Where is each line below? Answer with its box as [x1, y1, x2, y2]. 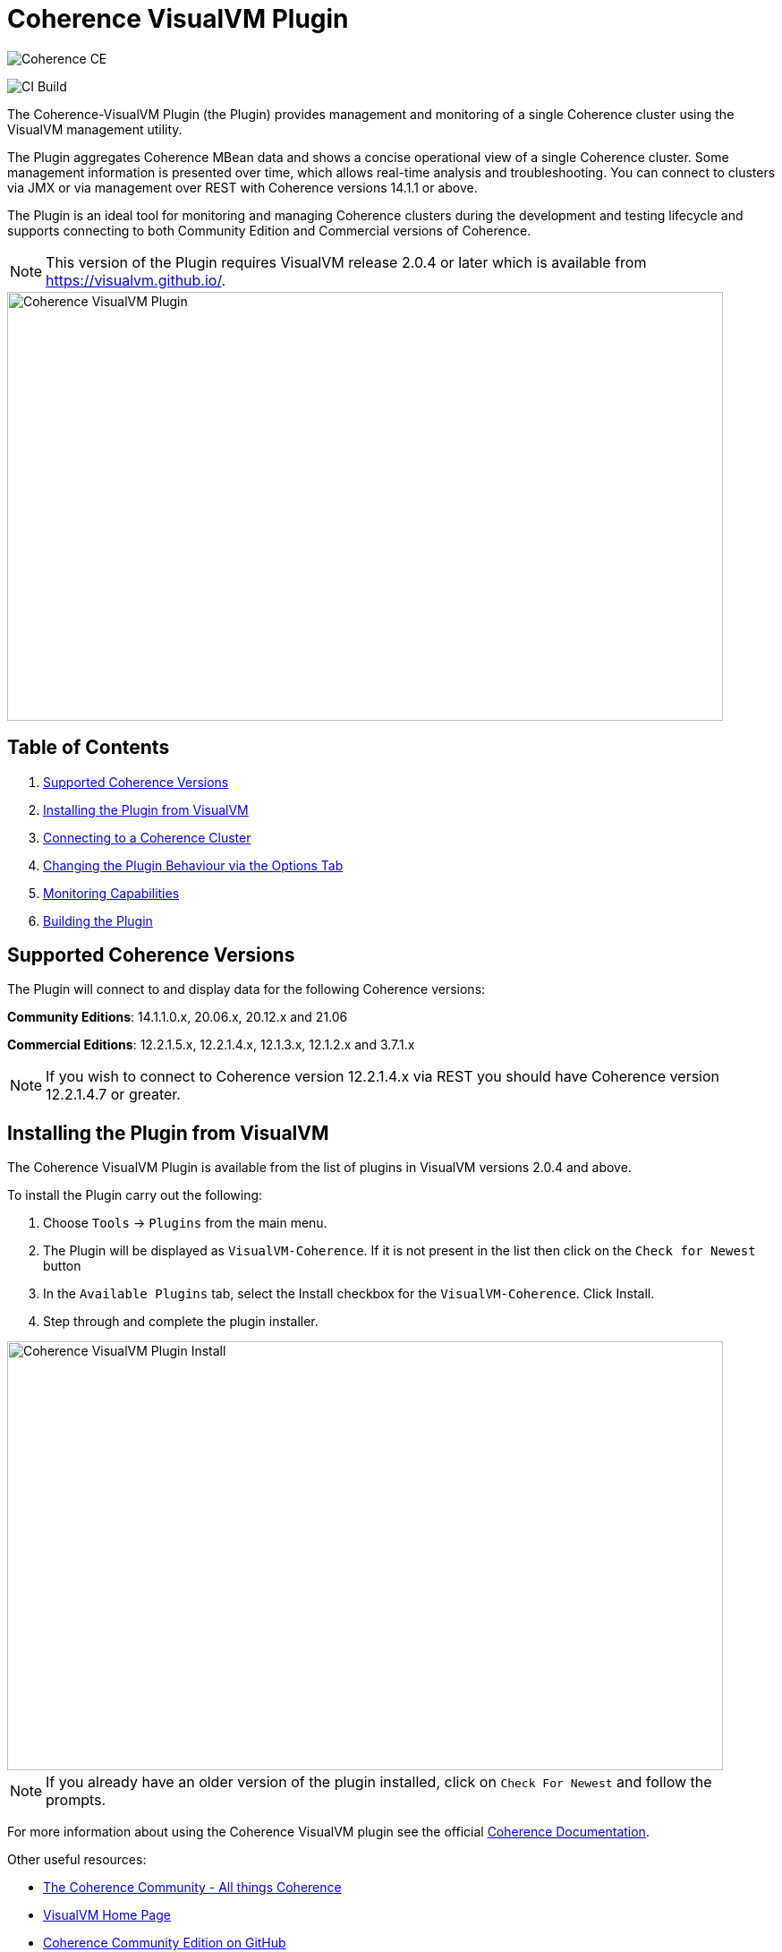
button [43, 1258, 81, 1274]
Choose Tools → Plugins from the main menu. [43, 1215, 327, 1231]
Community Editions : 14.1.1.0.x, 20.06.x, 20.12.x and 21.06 [7, 1009, 348, 1025]
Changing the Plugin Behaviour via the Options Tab [43, 857, 344, 873]
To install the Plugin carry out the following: [7, 1187, 263, 1203]
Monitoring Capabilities [43, 885, 180, 901]
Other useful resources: [7, 1852, 147, 1868]
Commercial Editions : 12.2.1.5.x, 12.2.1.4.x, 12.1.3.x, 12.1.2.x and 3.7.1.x [7, 1037, 415, 1053]
